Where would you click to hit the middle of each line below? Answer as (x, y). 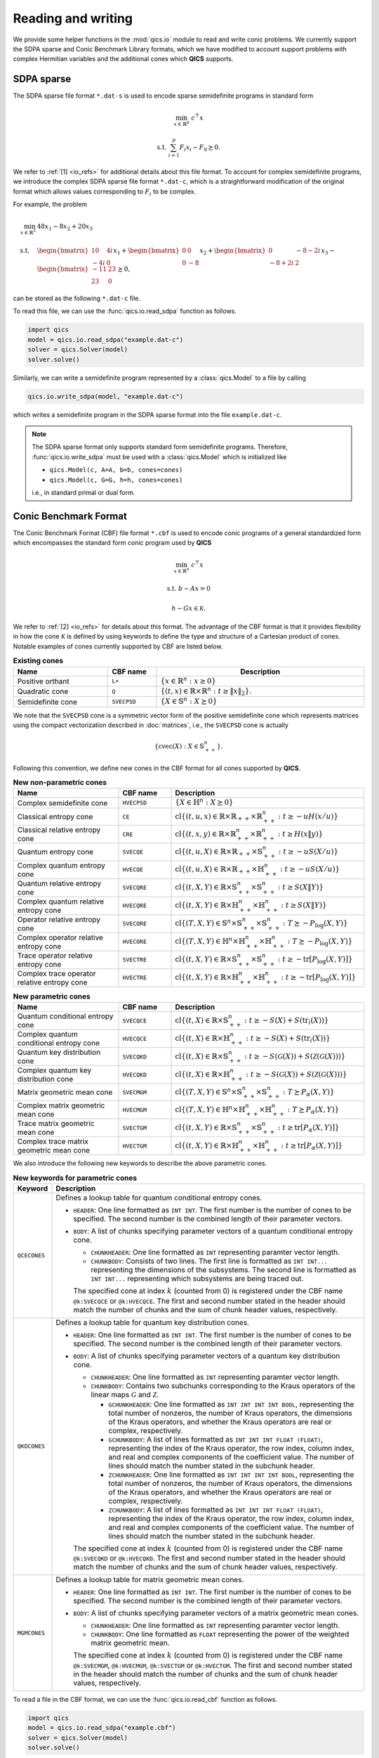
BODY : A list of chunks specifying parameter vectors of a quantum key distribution (207, 1356)
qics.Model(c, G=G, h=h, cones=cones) (116, 480)
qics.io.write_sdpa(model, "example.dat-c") (106, 396)
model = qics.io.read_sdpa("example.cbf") (102, 1728)
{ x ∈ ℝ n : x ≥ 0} (188, 680)
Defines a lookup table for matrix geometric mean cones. (150, 1580)
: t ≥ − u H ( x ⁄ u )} (308, 816)
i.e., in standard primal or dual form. (84, 492)
